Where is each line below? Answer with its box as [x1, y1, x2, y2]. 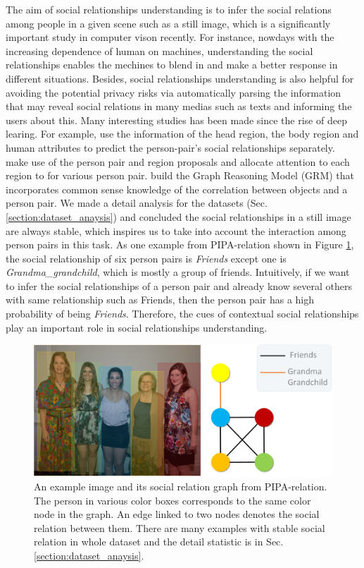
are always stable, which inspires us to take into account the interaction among [6, 223, 346, 238]
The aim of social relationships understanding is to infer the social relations [6, 2, 332, 16]
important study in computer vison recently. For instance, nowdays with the [6, 30, 334, 44]
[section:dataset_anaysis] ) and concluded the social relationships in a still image [6, 209, 351, 224]
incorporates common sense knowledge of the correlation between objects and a [6, 181, 348, 196]
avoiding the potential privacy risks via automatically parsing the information [6, 85, 341, 99]
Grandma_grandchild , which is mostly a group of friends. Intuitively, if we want [6, 265, 350, 279]
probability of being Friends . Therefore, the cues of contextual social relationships [6, 306, 359, 321]
